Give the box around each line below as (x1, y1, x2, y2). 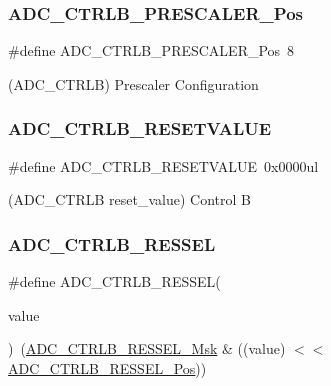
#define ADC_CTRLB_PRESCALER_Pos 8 (8, 40, 295, 61)
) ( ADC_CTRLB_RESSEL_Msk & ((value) (8, 338, 286, 359)
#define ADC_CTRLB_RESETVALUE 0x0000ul (8, 155, 319, 176)
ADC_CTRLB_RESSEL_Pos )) (8, 357, 207, 378)
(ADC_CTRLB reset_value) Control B (8, 189, 251, 210)
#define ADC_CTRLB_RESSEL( (8, 271, 221, 292)
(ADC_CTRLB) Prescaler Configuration (8, 73, 259, 94)
